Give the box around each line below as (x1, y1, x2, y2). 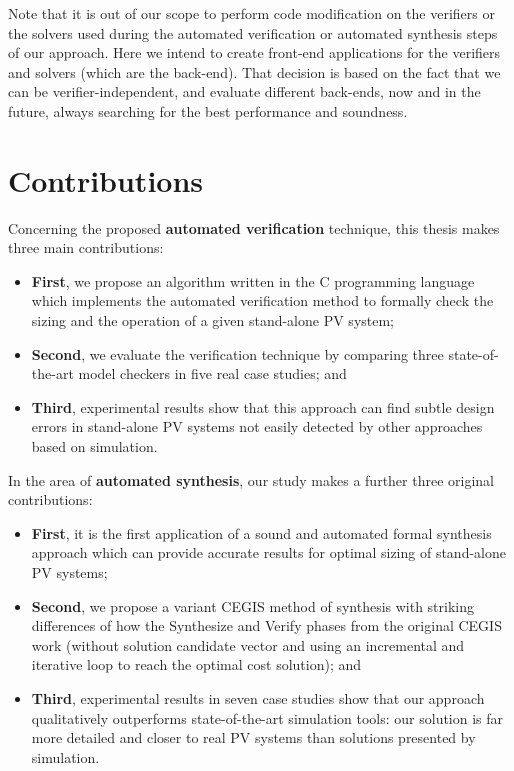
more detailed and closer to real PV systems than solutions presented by (31, 727, 476, 748)
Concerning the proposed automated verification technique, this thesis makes (8, 217, 500, 238)
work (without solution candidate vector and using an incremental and (31, 634, 465, 655)
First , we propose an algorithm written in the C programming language (31, 270, 475, 291)
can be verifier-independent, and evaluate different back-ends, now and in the (8, 81, 481, 102)
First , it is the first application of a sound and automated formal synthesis (31, 522, 492, 543)
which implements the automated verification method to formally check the (31, 290, 494, 311)
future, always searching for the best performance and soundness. (8, 100, 408, 121)
